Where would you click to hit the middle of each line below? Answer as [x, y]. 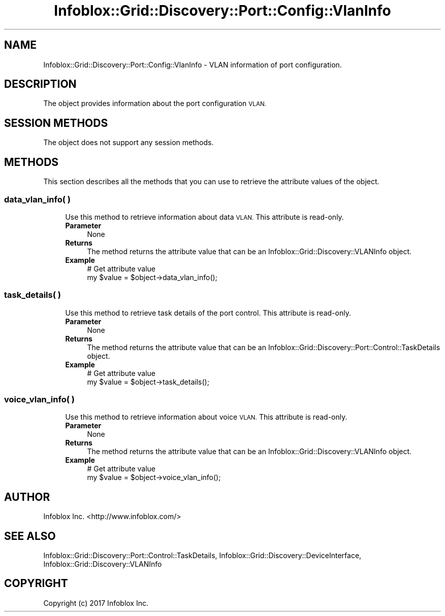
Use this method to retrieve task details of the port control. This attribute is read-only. [208, 313]
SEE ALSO [30, 536]
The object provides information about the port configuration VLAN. [155, 104]
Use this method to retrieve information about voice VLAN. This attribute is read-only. [206, 417]
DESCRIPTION [40, 84]
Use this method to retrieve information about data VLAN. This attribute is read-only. [204, 217]
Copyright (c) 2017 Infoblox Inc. [96, 603]
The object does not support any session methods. [129, 143]
